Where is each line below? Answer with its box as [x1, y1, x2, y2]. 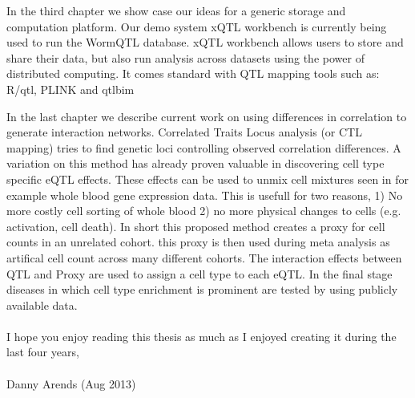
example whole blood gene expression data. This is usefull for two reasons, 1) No [6, 186, 403, 203]
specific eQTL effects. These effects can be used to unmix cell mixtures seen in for [6, 170, 409, 187]
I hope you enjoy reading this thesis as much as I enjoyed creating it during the [6, 327, 397, 344]
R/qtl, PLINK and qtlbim [6, 80, 135, 97]
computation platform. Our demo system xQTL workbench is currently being [6, 18, 387, 35]
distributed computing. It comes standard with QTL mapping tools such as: [6, 65, 380, 82]
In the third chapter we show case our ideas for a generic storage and [6, 2, 346, 18]
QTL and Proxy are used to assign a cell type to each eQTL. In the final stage [6, 265, 393, 282]
